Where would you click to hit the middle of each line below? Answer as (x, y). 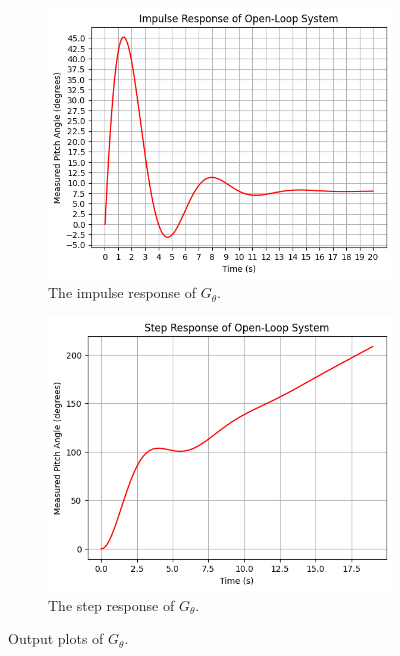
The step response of (111, 604)
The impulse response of (122, 292)
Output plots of (56, 638)
